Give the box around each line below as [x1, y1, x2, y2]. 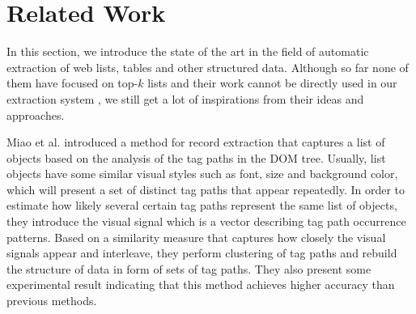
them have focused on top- [6, 74, 138, 91]
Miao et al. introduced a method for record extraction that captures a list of [6, 134, 385, 151]
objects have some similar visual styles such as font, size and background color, [6, 165, 398, 182]
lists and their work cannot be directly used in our [147, 74, 397, 91]
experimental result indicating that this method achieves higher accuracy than [6, 276, 395, 293]
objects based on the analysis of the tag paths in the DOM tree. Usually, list [6, 149, 386, 166]
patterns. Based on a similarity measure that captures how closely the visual [6, 228, 386, 245]
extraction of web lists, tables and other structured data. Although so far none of [6, 58, 409, 75]
